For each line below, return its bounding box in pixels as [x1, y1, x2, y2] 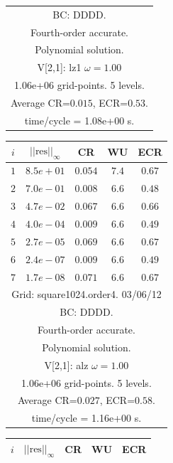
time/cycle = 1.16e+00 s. [31, 410, 142, 425]
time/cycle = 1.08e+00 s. [24, 112, 135, 127]
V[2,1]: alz [44, 357, 89, 372]
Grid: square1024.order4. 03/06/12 [11, 287, 162, 302]
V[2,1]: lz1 [37, 60, 82, 75]
